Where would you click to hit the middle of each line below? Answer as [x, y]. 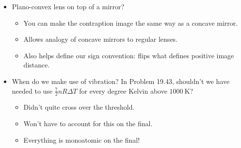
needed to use [32, 90]
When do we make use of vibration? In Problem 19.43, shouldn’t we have [121, 81]
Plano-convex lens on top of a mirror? [68, 6]
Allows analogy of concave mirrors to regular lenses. [101, 39]
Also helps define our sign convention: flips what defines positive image [129, 55]
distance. [37, 65]
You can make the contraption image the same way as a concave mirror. [131, 23]
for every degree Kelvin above [123, 90]
